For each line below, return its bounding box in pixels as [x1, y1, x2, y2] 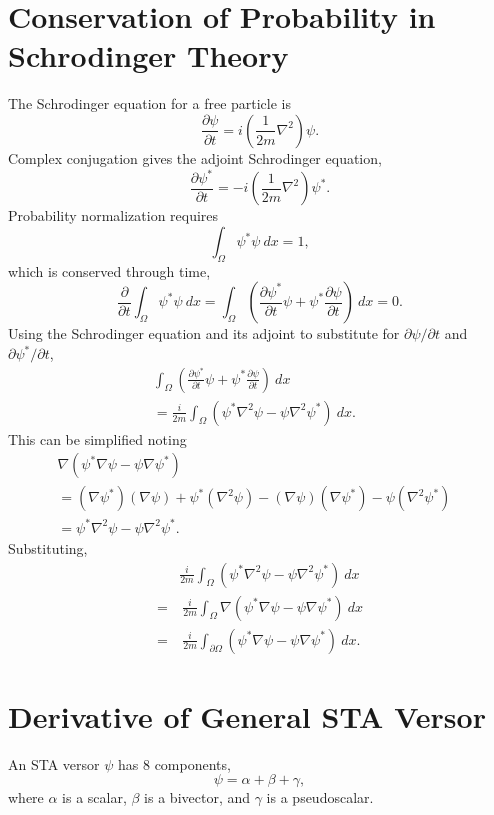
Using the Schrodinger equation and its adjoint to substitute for [8, 323, 400, 344]
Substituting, [8, 537, 88, 558]
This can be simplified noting [8, 428, 187, 449]
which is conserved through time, [8, 260, 211, 281]
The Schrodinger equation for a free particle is [8, 93, 292, 114]
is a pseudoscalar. [266, 787, 374, 808]
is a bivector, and [144, 787, 251, 808]
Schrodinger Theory [8, 35, 289, 76]
